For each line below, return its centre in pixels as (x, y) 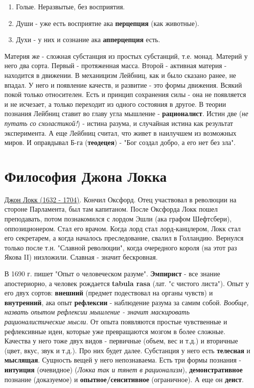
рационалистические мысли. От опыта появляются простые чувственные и (116, 321)
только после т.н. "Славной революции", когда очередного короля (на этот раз (121, 247)
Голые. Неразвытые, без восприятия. (70, 6)
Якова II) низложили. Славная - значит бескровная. (81, 257)
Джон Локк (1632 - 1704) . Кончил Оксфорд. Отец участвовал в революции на (120, 199)
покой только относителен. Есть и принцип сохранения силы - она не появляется (125, 94)
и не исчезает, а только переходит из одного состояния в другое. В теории (115, 104)
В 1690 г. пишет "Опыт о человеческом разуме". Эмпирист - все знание (112, 273)
